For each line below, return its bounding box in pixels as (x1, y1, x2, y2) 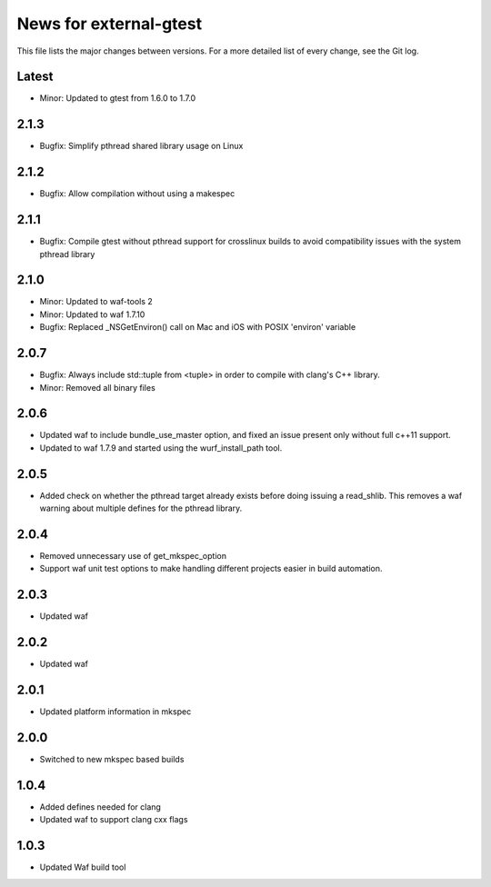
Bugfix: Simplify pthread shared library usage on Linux (39, 141, 244, 152)
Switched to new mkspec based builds (39, 754, 185, 765)
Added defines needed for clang (39, 801, 161, 812)
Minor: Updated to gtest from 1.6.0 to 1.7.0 (39, 93, 196, 104)
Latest (16, 69, 54, 85)
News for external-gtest (16, 14, 203, 34)
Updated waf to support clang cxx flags (39, 814, 188, 825)
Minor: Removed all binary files (39, 382, 156, 393)
